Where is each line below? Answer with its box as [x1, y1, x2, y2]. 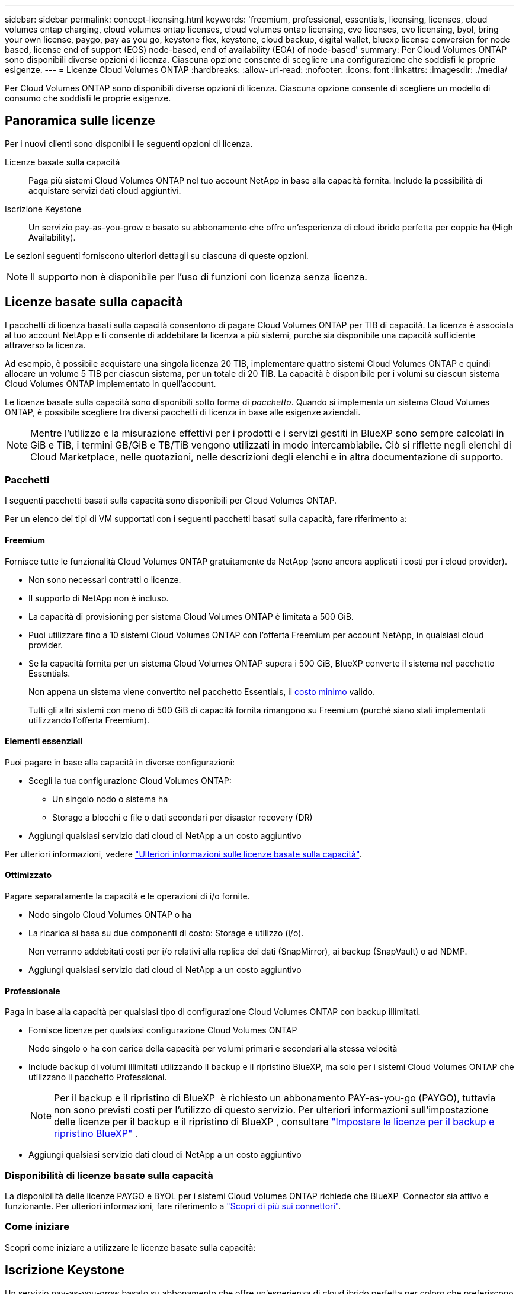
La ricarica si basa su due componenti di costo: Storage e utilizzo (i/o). [28, 928, 304, 939]
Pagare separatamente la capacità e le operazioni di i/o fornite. [5, 891, 250, 902]
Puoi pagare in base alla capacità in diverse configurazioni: [5, 757, 235, 767]
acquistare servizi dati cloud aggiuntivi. [28, 185, 181, 196]
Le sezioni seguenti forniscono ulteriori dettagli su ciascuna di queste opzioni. [5, 250, 309, 261]
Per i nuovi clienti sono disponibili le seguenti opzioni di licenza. [5, 138, 253, 149]
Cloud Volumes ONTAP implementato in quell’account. [5, 378, 216, 389]
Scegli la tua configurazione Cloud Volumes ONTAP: [28, 775, 232, 786]
